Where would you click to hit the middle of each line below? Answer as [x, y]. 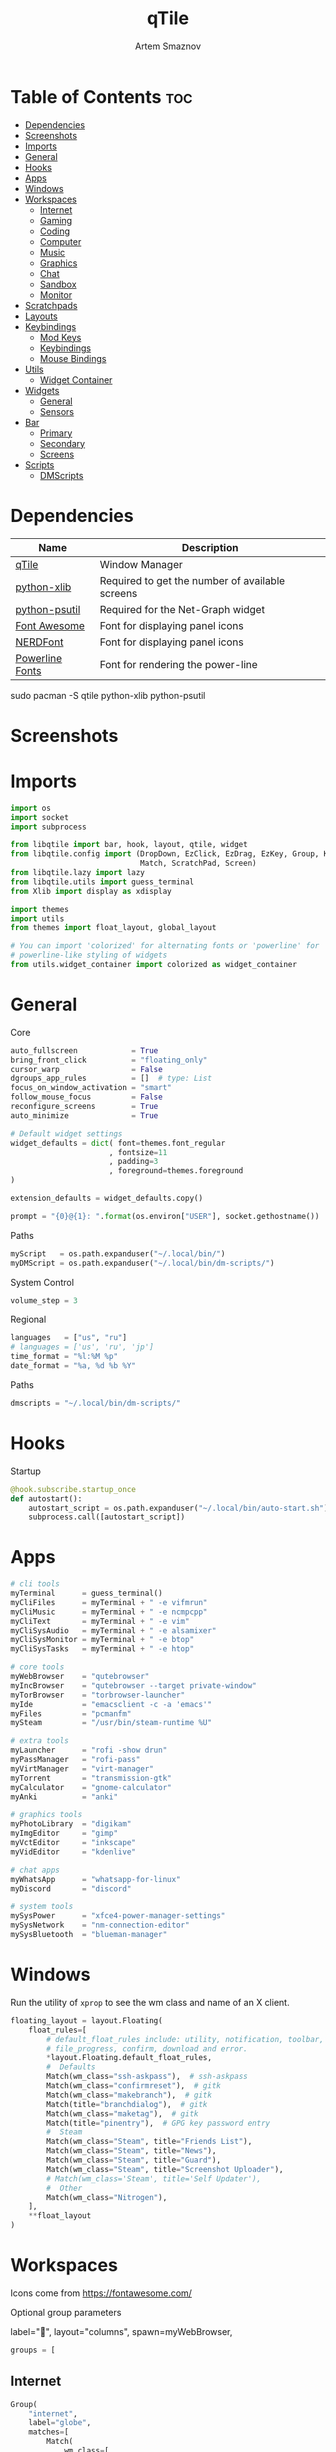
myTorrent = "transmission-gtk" [91, 1778]
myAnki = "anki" [64, 1797]
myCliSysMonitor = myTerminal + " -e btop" [102, 1640]
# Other [64, 2188]
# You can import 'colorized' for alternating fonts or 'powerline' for [165, 946]
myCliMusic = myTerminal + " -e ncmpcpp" [109, 1612]
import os [31, 808]
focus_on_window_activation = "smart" [91, 1088]
